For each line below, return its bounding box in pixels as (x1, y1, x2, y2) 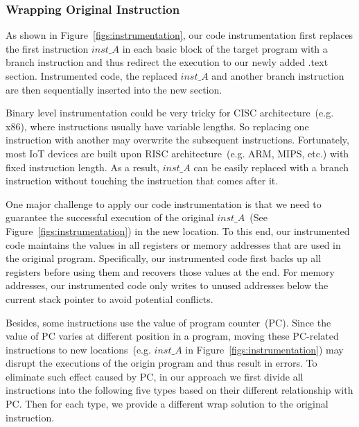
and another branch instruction (211, 69, 344, 82)
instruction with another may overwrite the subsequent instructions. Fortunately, (6, 132, 349, 147)
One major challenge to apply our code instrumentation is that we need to (6, 196, 322, 211)
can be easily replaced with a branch (193, 159, 349, 174)
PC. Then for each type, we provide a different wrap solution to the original (6, 397, 329, 411)
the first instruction (6, 41, 89, 55)
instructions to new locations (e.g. (6, 342, 151, 356)
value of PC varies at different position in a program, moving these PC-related (6, 329, 339, 343)
